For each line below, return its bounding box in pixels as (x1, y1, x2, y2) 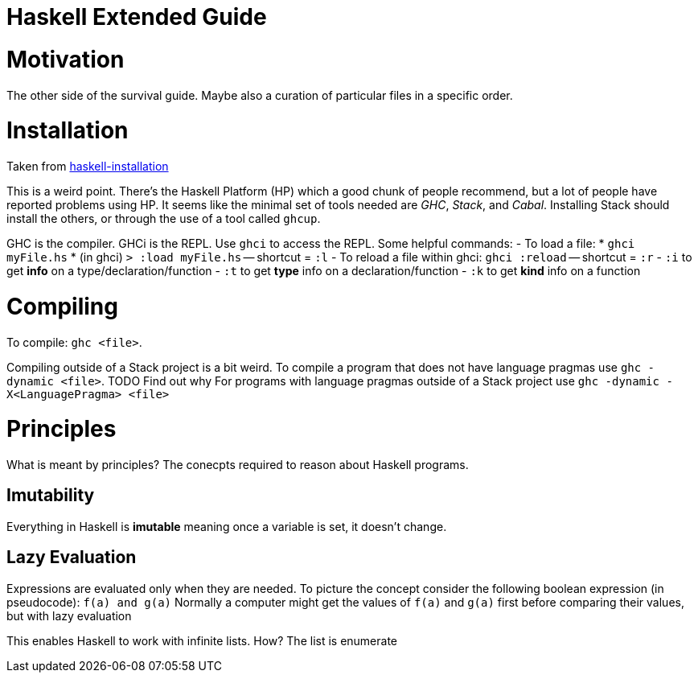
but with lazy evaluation (6, 608, 132, 623)
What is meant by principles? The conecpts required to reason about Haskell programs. (6, 458, 469, 471)
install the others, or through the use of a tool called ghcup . (6, 212, 321, 225)
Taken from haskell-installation (6, 159, 169, 173)
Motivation (6, 45, 125, 73)
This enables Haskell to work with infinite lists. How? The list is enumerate (6, 633, 398, 648)
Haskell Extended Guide (6, 3, 267, 31)
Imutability (6, 485, 95, 506)
